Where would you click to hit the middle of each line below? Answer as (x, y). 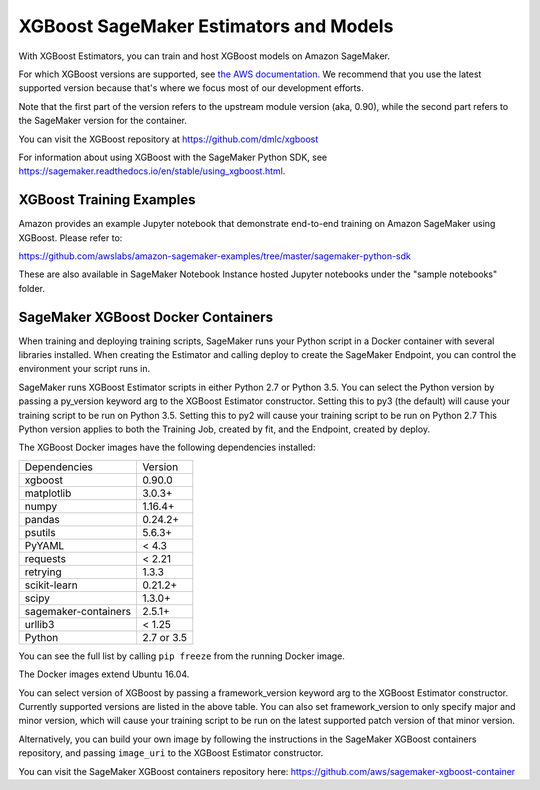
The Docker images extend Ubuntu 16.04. (104, 674)
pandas (42, 519)
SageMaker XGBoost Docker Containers (146, 316)
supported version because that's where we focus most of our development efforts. (191, 88)
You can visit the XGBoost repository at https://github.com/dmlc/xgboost (168, 139)
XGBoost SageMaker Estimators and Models (206, 26)
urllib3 (39, 624)
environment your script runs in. (84, 369)
